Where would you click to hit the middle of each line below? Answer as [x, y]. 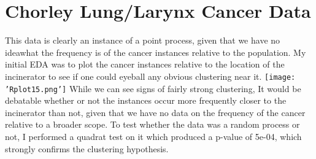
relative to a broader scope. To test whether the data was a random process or [152, 124]
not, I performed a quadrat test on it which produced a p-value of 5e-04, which [153, 136]
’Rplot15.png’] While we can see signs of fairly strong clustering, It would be [153, 88]
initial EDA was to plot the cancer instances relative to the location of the [145, 64]
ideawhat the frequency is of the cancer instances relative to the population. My [156, 52]
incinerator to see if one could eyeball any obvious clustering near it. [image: [150, 76]
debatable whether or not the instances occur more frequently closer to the [146, 100]
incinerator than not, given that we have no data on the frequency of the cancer [155, 112]
